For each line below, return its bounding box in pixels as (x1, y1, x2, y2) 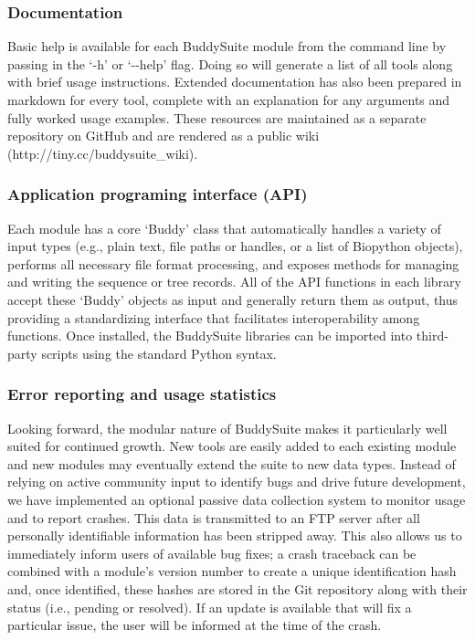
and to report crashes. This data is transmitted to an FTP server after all (7, 508, 420, 527)
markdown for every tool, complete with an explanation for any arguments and (7, 90, 450, 109)
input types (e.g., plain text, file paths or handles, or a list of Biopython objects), (7, 236, 463, 256)
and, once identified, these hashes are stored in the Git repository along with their (7, 579, 468, 598)
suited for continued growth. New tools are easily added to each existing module (7, 436, 457, 456)
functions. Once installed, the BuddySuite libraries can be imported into (7, 326, 413, 345)
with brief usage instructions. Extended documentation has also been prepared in (7, 72, 462, 91)
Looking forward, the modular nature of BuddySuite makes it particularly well (7, 418, 448, 437)
